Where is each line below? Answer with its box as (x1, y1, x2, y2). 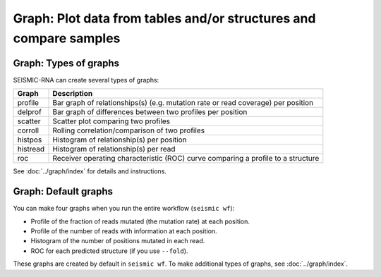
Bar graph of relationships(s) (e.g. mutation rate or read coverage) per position (52, 98, 314, 108)
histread (17, 144, 45, 154)
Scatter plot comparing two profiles (52, 116, 171, 126)
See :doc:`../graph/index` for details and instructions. (13, 167, 167, 176)
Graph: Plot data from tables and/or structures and (13, 11, 316, 26)
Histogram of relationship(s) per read (52, 144, 176, 154)
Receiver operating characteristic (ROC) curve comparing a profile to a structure (52, 154, 320, 164)
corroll (17, 125, 39, 135)
